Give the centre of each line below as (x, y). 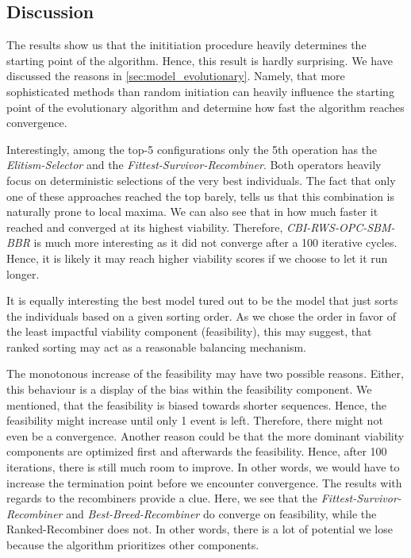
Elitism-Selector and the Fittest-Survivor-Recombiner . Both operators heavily (194, 165)
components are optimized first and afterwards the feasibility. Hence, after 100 (197, 451)
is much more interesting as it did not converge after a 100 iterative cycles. (215, 242)
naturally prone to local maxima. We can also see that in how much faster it (192, 212)
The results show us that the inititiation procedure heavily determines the (186, 45)
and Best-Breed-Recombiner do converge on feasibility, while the (221, 513)
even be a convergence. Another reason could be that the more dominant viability (205, 435)
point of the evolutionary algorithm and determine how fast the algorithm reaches (205, 107)
